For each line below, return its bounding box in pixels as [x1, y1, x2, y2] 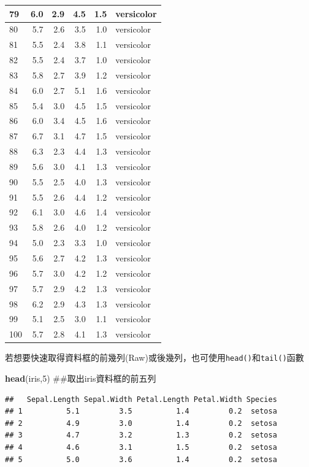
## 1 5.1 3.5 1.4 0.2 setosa [5, 407, 277, 416]
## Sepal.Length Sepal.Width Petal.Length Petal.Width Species [5, 395, 277, 404]
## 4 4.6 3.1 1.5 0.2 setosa [5, 442, 277, 452]
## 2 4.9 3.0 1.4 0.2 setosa [5, 419, 277, 428]
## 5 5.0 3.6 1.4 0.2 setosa [5, 455, 277, 464]
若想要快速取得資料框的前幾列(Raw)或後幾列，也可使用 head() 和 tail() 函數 [5, 351, 304, 364]
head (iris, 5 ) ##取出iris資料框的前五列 [5, 371, 156, 384]
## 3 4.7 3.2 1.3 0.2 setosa [5, 431, 277, 440]
